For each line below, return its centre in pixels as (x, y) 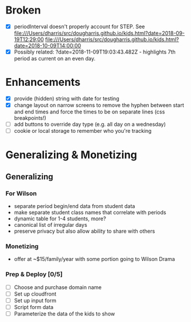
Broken (23, 10)
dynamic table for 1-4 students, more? (60, 219)
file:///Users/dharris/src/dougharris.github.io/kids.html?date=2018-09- (99, 33)
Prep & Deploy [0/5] (34, 274)
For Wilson (21, 193)
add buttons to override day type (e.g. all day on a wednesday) (90, 125)
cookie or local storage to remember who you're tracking (83, 131)
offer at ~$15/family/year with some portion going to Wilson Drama (94, 259)
